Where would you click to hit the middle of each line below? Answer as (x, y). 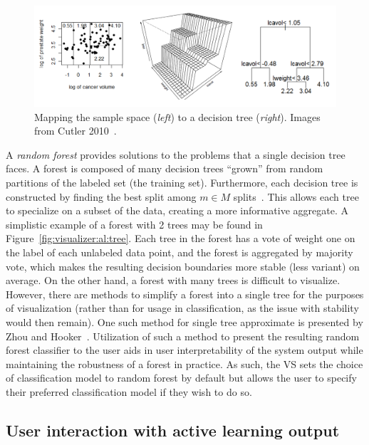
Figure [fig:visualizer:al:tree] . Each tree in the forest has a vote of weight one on (181, 238)
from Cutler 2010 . (76, 131)
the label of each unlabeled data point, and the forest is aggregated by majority (180, 252)
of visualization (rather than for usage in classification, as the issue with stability (182, 308)
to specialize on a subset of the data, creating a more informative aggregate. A (177, 210)
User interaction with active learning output (173, 430)
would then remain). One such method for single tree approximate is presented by (184, 321)
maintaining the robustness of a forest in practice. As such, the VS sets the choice (184, 363)
